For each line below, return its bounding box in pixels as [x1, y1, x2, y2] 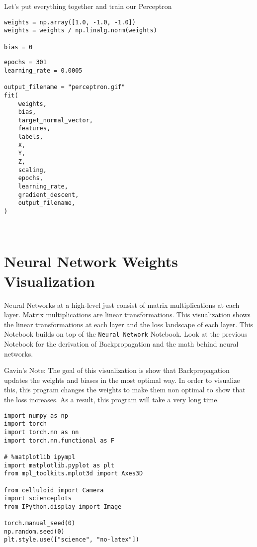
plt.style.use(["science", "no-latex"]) [4, 536, 140, 544]
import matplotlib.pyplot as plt [4, 461, 114, 469]
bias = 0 [4, 43, 33, 51]
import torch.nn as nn [4, 428, 79, 436]
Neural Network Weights [4, 251, 178, 272]
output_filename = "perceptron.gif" [4, 84, 125, 91]
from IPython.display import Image [4, 503, 122, 510]
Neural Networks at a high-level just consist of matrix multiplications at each [4, 299, 240, 310]
